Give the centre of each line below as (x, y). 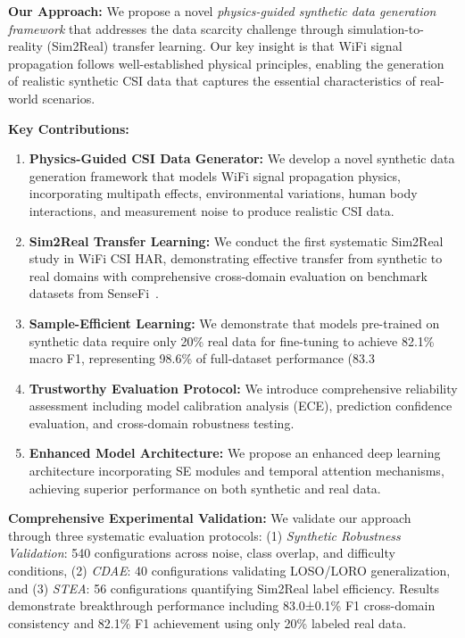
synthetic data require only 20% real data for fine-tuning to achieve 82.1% (232, 340)
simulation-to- (386, 28)
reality (25, 46)
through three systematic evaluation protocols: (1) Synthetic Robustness (204, 535)
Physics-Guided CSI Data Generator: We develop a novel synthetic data (242, 158)
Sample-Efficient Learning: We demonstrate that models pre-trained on (234, 323)
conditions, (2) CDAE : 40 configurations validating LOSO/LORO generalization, (229, 571)
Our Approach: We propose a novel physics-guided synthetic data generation (222, 11)
